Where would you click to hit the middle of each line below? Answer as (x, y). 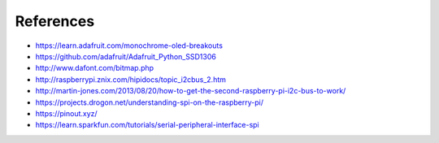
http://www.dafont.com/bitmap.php (95, 68)
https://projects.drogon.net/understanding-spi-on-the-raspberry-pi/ (150, 102)
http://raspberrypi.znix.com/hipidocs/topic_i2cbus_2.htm (131, 79)
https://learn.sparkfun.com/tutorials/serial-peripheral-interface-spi (147, 125)
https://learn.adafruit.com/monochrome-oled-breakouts (129, 45)
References (55, 21)
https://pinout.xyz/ (66, 113)
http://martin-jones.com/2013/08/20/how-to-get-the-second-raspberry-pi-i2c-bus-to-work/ (191, 91)
